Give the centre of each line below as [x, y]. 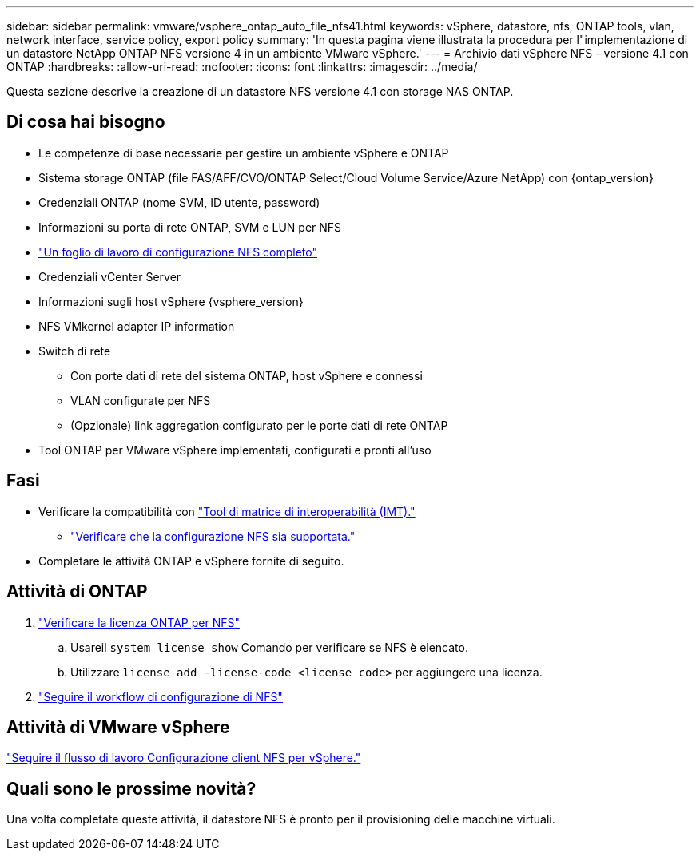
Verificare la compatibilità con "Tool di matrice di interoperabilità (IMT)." [227, 511]
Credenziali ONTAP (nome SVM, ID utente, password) [179, 202]
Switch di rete [75, 351]
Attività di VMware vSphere [118, 727]
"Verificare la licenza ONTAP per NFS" [139, 622]
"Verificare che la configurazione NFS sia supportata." [213, 536]
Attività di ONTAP [77, 592]
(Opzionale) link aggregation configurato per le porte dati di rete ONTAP [259, 425]
